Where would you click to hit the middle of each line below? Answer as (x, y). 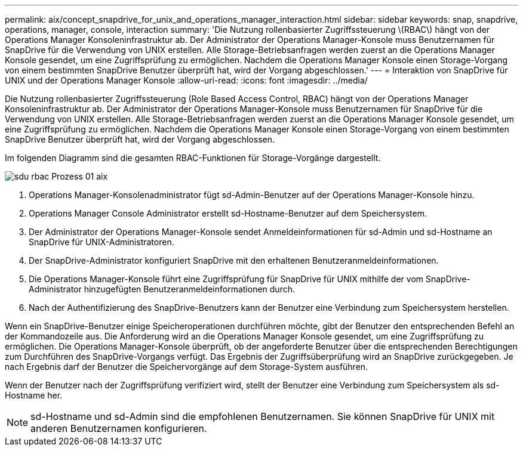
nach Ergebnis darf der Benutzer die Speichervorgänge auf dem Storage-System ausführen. (187, 367)
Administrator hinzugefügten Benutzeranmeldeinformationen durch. (162, 289)
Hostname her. (34, 395)
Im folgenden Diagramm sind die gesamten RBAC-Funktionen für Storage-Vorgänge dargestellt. (193, 158)
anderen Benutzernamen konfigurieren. (119, 428)
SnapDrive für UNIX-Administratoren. (101, 242)
